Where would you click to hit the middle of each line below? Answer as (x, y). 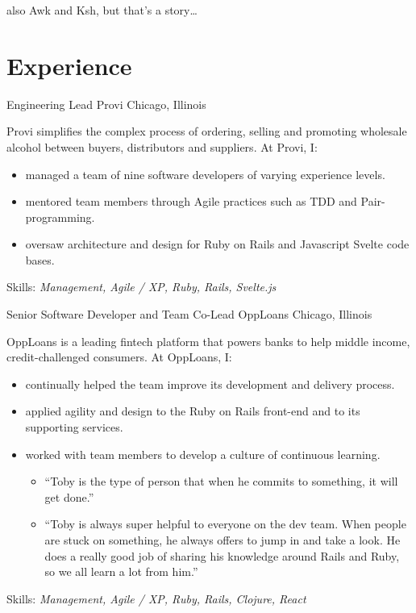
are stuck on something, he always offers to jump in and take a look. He (223, 540)
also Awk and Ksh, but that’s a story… (102, 10)
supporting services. (74, 427)
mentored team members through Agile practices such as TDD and (191, 201)
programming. (60, 217)
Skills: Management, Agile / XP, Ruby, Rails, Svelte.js (141, 287)
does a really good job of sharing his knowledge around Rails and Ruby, (222, 555)
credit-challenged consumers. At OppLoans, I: (119, 357)
